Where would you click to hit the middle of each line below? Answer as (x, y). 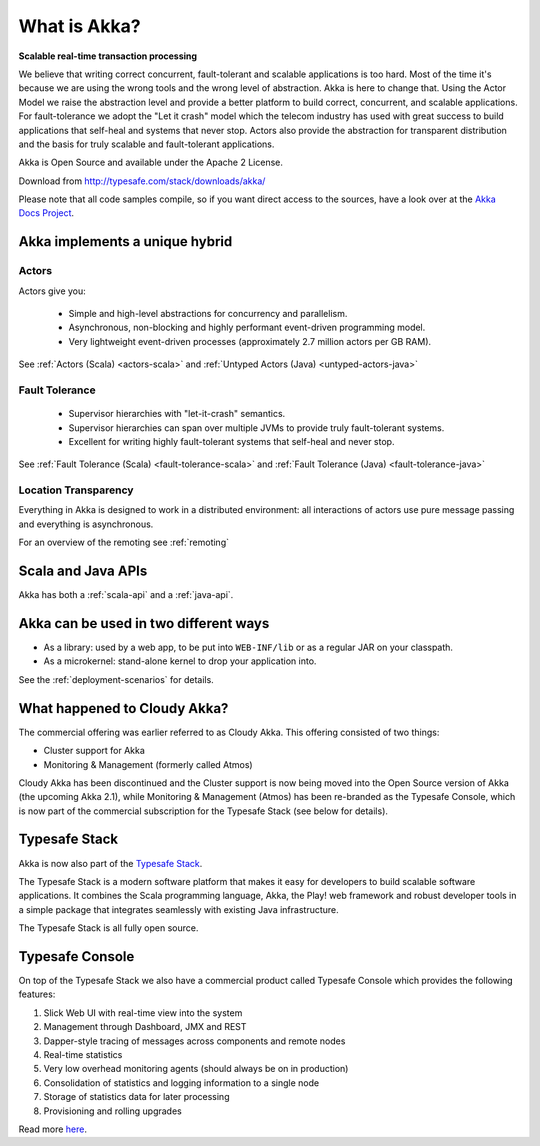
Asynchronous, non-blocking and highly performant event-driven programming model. (247, 327)
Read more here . (52, 1129)
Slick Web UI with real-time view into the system (143, 1012)
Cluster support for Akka (94, 751)
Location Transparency (76, 490)
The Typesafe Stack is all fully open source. (108, 928)
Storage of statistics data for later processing (136, 1097)
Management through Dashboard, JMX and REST (145, 1027)
